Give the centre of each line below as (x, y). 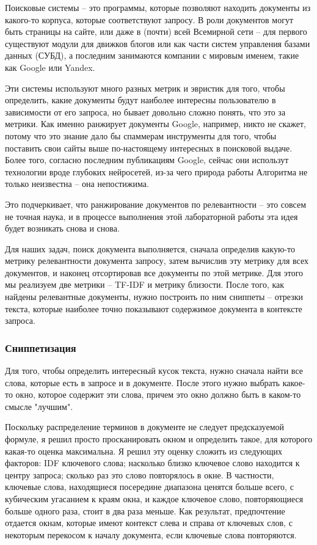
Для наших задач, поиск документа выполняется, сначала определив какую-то (150, 248)
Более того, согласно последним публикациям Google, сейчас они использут (147, 160)
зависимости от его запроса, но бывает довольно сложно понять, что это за (145, 112)
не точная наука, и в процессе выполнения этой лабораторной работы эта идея (151, 216)
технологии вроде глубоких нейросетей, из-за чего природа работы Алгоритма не (156, 171)
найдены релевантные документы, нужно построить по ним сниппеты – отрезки (154, 297)
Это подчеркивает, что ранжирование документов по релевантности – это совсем (156, 204)
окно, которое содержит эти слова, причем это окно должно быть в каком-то (158, 394)
